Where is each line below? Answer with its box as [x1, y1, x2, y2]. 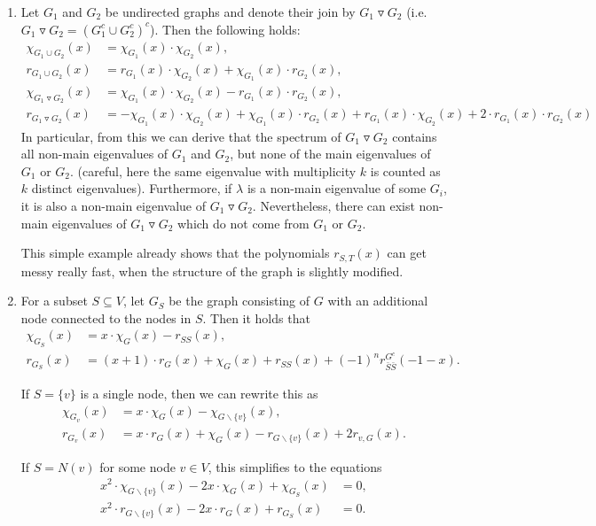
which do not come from [176, 213, 310, 232]
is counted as [370, 161, 441, 180]
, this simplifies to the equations [208, 457, 382, 476]
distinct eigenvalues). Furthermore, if [31, 179, 232, 197]
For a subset [20, 291, 88, 310]
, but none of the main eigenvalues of [230, 144, 431, 163]
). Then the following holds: [150, 19, 301, 38]
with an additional [327, 291, 428, 310]
